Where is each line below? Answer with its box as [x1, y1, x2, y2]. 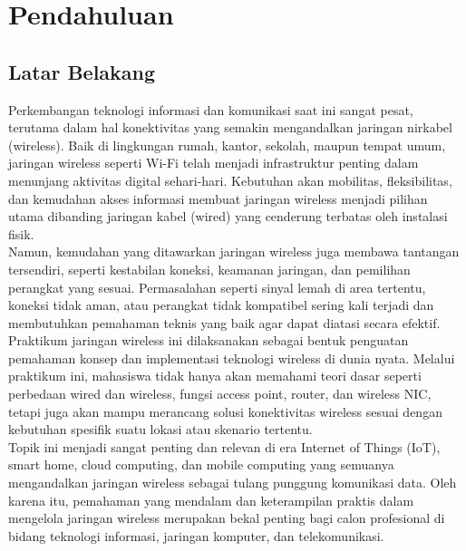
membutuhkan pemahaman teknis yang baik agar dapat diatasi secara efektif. [8, 313, 441, 332]
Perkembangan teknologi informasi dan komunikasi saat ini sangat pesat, [8, 100, 413, 119]
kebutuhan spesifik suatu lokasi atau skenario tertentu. [8, 420, 313, 439]
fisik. [8, 224, 34, 243]
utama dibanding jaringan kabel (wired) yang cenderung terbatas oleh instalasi [8, 207, 448, 226]
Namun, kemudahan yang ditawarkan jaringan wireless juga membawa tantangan [8, 242, 460, 261]
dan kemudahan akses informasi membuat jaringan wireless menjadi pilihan [8, 188, 428, 208]
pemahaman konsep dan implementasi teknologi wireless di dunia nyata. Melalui [8, 348, 455, 367]
